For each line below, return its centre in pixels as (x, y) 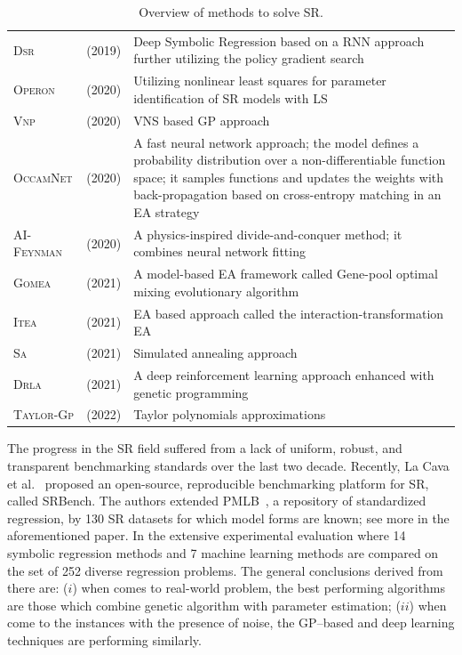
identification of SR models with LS (231, 97)
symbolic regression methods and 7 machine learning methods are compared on (223, 553)
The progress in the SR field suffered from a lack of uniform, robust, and (205, 448)
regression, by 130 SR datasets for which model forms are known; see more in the (228, 518)
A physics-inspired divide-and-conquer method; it (268, 234)
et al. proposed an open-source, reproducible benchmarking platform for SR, (218, 483)
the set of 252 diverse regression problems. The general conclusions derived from (225, 570)
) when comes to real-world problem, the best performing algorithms (259, 588)
